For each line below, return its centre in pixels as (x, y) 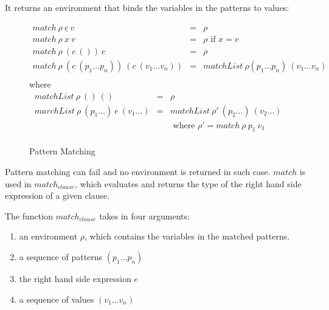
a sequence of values (57, 299)
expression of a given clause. (57, 195)
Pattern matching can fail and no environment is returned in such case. (138, 172)
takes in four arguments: (144, 215)
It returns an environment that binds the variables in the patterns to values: (147, 7)
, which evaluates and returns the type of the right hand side (188, 183)
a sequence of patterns (61, 257)
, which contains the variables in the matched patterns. (187, 236)
